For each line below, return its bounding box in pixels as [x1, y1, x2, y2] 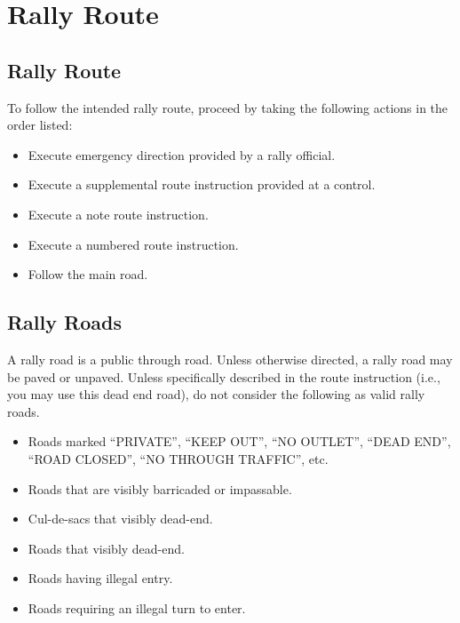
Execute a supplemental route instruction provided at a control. [28, 175, 376, 194]
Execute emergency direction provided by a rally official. [28, 145, 336, 164]
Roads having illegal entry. [28, 569, 173, 587]
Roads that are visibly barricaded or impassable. [28, 479, 292, 498]
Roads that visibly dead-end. [28, 539, 185, 557]
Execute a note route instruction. [28, 204, 209, 223]
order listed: [7, 116, 73, 134]
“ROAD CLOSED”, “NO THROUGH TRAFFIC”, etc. [28, 449, 329, 467]
